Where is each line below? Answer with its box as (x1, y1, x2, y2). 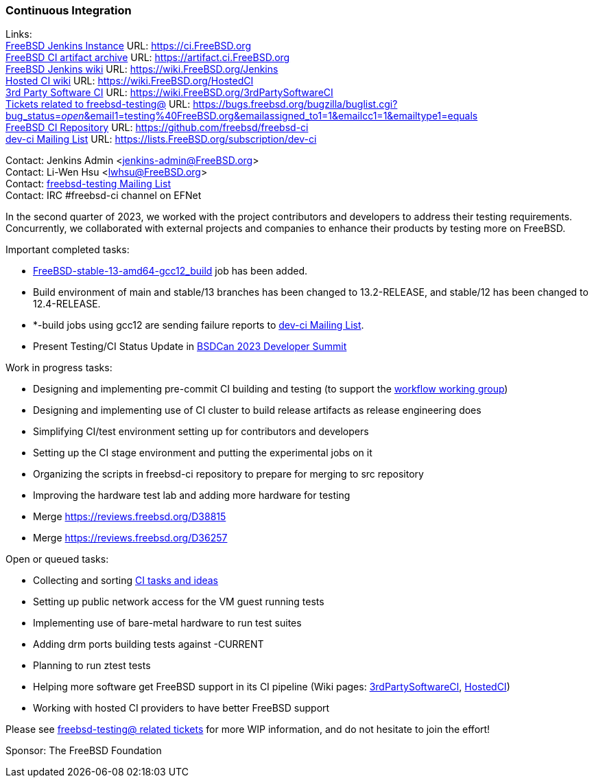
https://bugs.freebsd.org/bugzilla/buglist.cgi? (193, 98, 398, 110)
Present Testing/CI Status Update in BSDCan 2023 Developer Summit (33, 340, 347, 353)
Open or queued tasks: (5, 553, 109, 565)
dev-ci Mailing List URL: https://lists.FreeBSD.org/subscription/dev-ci (5, 133, 317, 145)
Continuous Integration (5, 3, 132, 17)
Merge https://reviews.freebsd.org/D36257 (33, 532, 228, 544)
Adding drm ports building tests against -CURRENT (33, 638, 264, 651)
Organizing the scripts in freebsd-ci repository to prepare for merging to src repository (33, 468, 424, 480)
